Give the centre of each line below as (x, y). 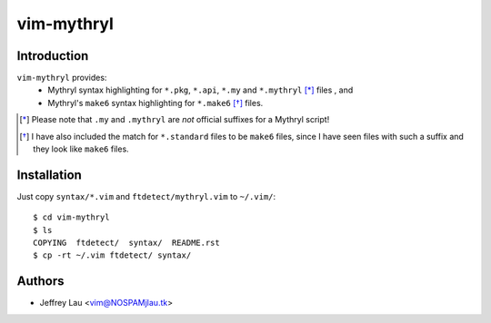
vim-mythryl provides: (62, 78)
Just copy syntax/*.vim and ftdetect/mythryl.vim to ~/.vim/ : (146, 196)
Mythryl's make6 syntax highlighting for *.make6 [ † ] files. (155, 103)
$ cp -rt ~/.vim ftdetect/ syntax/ (112, 255)
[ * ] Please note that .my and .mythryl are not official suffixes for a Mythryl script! (175, 120)
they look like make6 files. (81, 149)
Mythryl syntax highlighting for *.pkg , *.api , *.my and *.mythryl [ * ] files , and (200, 90)
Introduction (53, 56)
